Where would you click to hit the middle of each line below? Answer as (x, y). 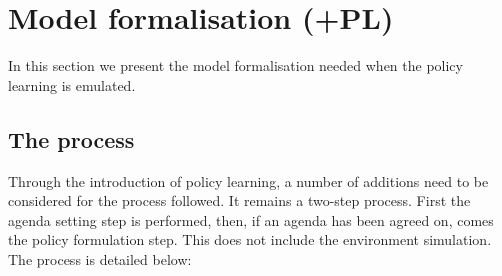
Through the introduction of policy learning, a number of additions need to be (248, 180)
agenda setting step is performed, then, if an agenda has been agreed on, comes (251, 219)
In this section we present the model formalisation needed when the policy (235, 65)
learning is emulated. (72, 84)
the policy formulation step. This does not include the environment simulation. (250, 239)
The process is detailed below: (100, 258)
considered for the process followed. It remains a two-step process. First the (239, 200)
